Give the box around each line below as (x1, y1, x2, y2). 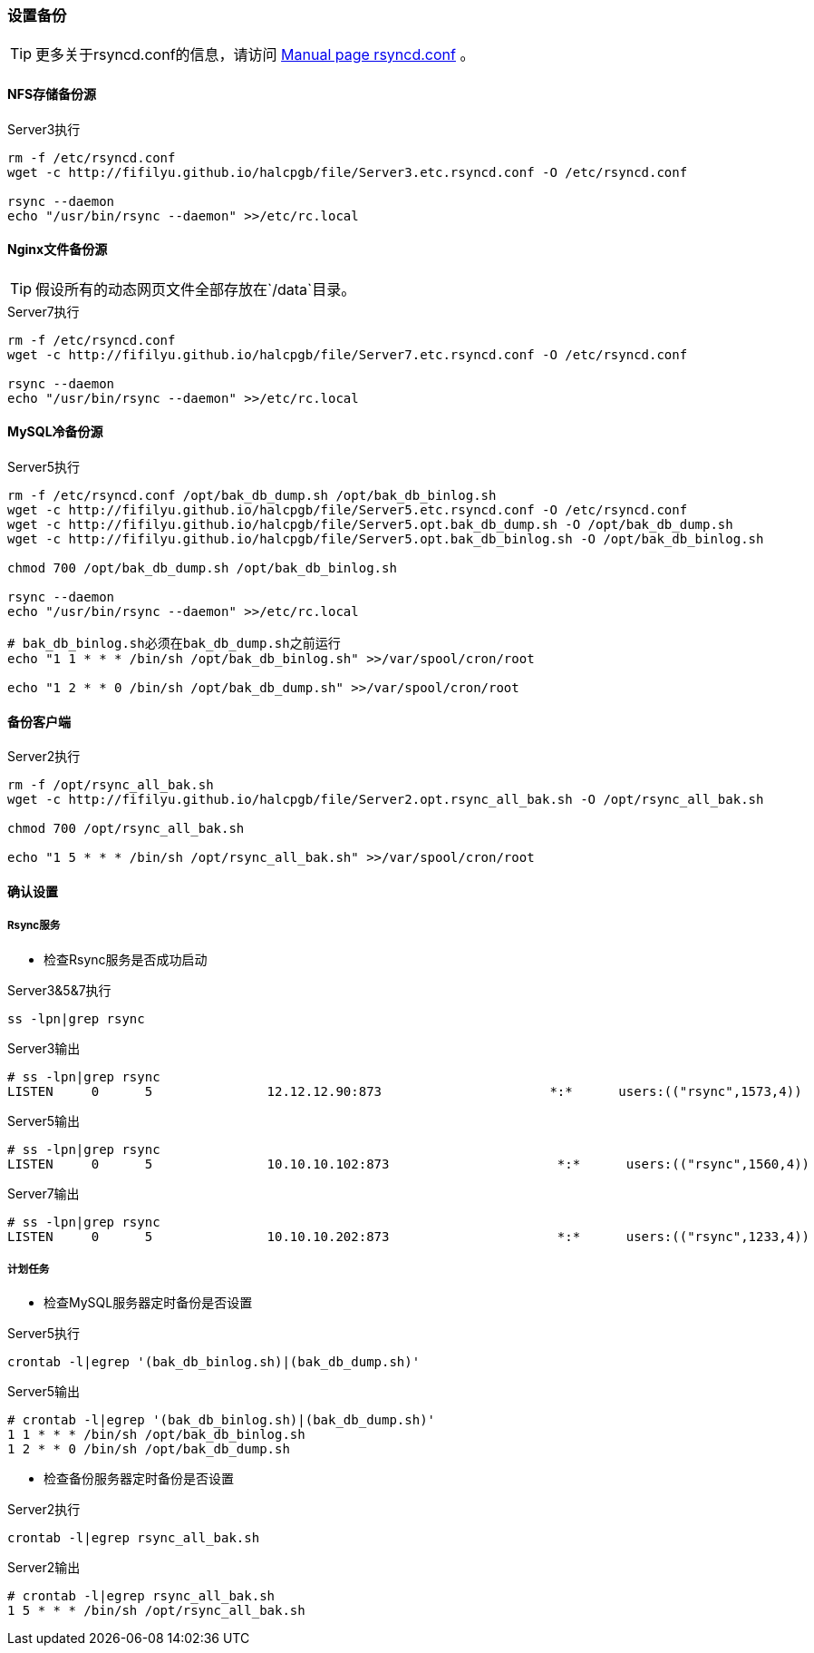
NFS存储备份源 (7, 85, 97, 102)
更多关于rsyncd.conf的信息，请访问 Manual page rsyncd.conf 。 (35, 45, 475, 64)
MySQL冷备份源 (7, 424, 103, 440)
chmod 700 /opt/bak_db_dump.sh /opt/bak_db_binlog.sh (7, 561, 397, 576)
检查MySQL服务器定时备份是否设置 (44, 1295, 253, 1311)
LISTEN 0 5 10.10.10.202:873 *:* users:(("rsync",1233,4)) (7, 1228, 810, 1244)
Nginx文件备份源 (7, 241, 108, 258)
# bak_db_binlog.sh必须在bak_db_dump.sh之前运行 (7, 636, 341, 651)
